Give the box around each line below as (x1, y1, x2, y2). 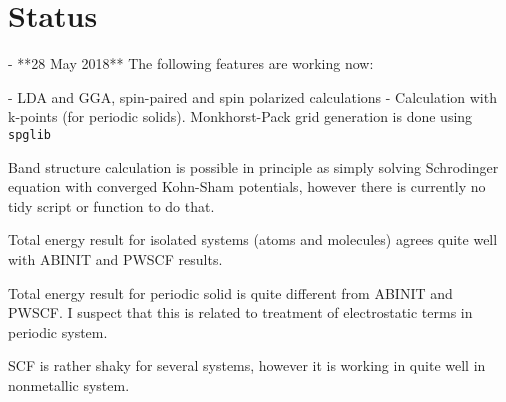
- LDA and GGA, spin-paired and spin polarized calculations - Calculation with (8, 86, 497, 107)
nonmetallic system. (8, 374, 130, 395)
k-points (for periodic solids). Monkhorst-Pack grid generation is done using (8, 106, 473, 127)
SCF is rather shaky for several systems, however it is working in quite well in (8, 355, 486, 376)
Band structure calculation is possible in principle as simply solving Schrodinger (8, 156, 499, 177)
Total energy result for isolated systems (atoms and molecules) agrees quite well (8, 229, 498, 250)
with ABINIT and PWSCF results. (8, 248, 223, 269)
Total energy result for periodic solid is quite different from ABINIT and (8, 282, 453, 303)
